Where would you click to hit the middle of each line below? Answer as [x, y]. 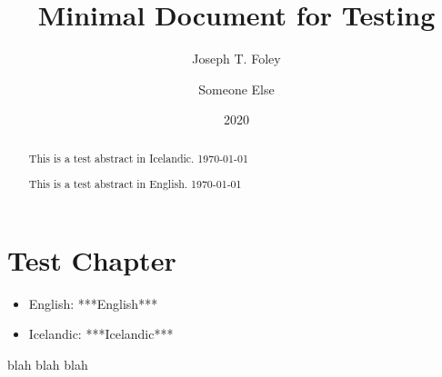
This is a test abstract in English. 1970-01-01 [135, 184]
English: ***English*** [93, 303]
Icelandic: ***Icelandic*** [101, 334]
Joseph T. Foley [236, 59]
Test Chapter [92, 259]
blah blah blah [48, 365]
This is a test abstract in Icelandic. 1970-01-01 [138, 158]
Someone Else [236, 89]
